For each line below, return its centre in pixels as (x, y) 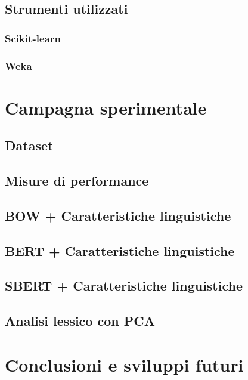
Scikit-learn (33, 38)
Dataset (29, 145)
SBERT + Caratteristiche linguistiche (124, 285)
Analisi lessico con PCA (80, 321)
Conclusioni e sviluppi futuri (124, 364)
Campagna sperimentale (106, 107)
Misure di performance (77, 180)
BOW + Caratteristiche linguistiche (118, 215)
